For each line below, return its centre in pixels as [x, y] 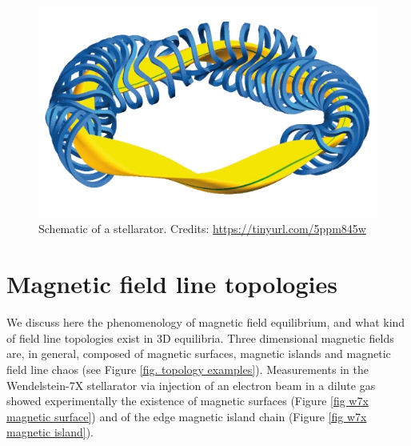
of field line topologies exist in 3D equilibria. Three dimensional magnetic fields [200, 338]
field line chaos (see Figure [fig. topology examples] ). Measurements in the [188, 369]
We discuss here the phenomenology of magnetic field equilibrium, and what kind [206, 322]
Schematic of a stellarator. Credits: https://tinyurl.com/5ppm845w [202, 229]
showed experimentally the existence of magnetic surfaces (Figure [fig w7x [188, 401]
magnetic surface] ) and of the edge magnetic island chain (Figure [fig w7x [187, 416]
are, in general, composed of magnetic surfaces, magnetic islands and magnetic [199, 354]
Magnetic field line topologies [172, 284]
